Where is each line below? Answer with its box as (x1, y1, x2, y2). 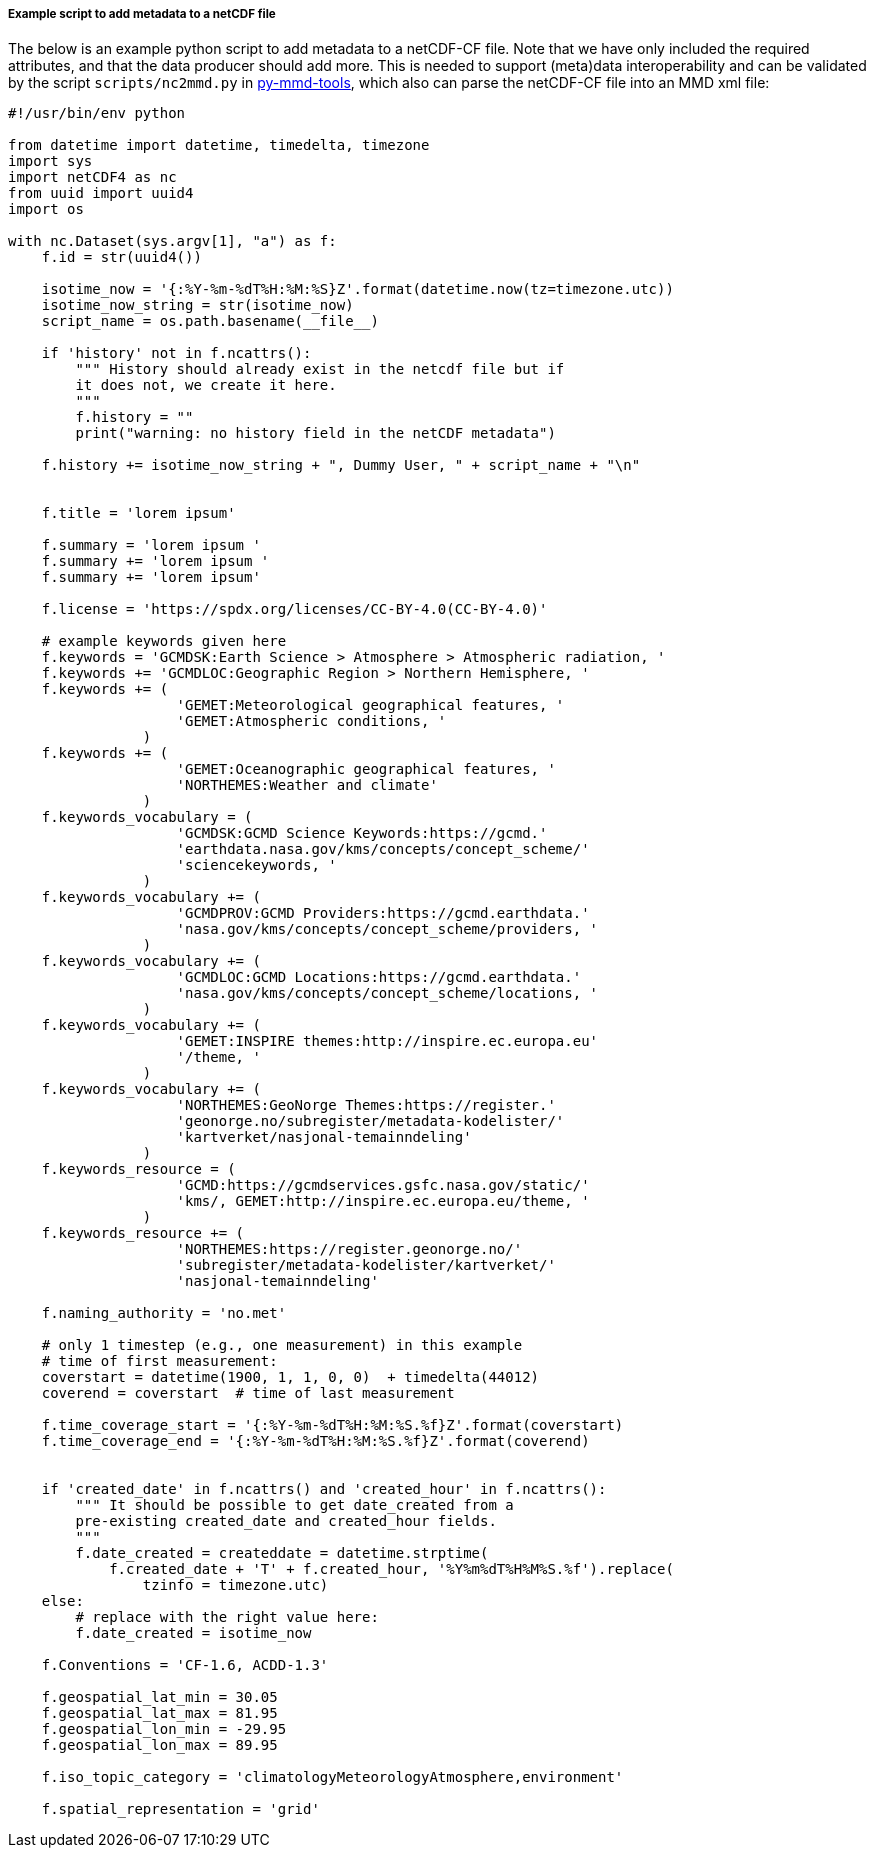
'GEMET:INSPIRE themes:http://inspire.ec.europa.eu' (176, 1033, 599, 1050)
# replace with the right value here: (75, 1609, 379, 1626)
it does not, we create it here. (75, 377, 337, 394)
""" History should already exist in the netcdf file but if (75, 361, 565, 378)
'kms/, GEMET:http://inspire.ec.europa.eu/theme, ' (176, 1193, 590, 1210)
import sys (8, 153, 93, 170)
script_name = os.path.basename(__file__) (41, 313, 379, 330)
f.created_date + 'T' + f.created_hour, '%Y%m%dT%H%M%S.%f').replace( (109, 1561, 674, 1578)
